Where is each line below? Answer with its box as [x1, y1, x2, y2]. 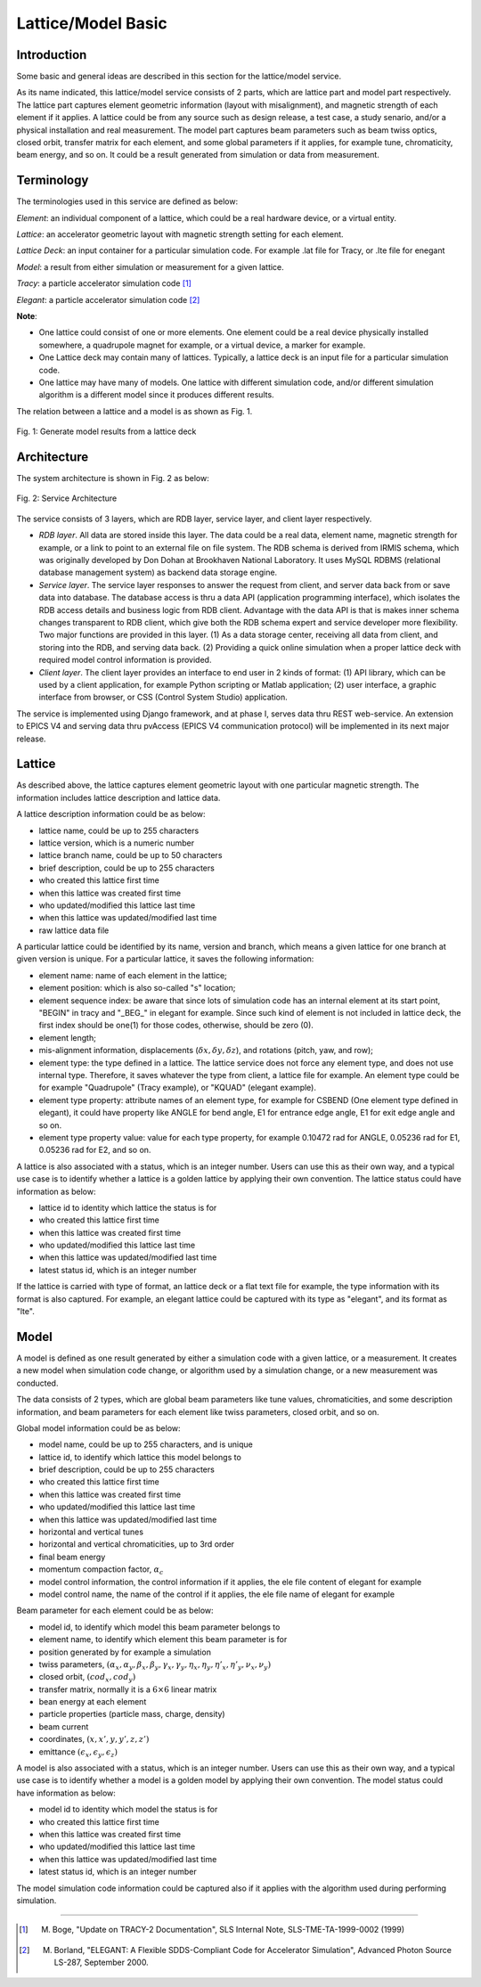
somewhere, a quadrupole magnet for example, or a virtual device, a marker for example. [38, 339, 366, 350]
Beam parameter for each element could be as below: [16, 1605, 214, 1616]
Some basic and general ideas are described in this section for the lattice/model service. [16, 71, 342, 82]
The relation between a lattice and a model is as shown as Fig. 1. [16, 405, 253, 416]
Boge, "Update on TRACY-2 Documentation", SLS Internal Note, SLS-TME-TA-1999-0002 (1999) [52, 1925, 405, 1935]
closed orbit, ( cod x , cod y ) [38, 1672, 136, 1684]
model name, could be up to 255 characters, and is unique [38, 1439, 253, 1450]
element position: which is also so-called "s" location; [38, 983, 236, 993]
